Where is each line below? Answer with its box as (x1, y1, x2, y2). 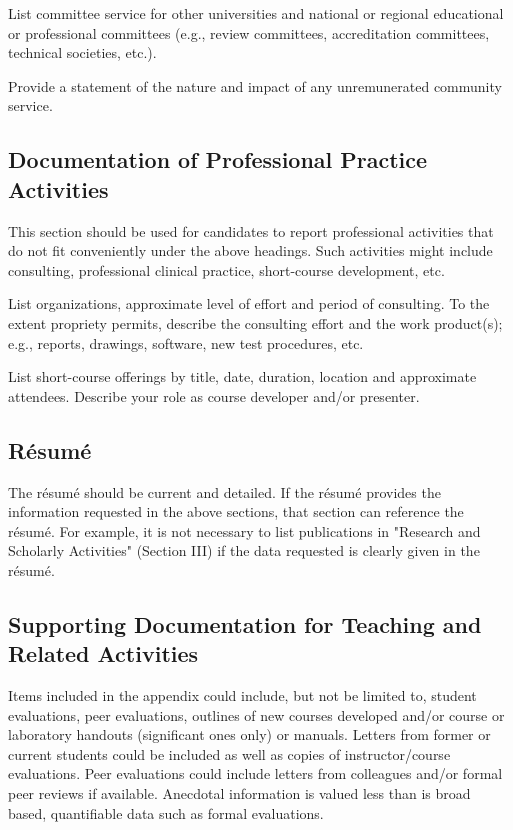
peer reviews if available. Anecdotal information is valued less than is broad (8, 783, 471, 804)
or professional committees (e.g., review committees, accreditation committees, (8, 22, 490, 43)
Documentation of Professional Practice (8, 144, 428, 175)
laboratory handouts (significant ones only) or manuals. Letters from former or (8, 724, 491, 745)
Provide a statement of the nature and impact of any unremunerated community (8, 75, 502, 96)
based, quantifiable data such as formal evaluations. (8, 802, 324, 823)
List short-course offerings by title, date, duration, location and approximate (8, 366, 477, 387)
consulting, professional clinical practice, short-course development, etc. (8, 259, 445, 280)
